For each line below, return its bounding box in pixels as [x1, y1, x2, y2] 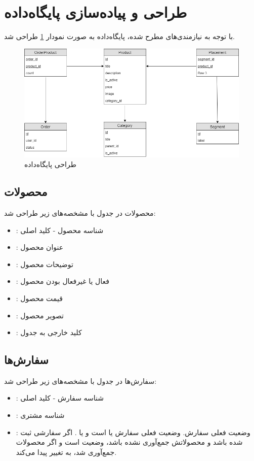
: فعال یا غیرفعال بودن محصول [16, 276, 109, 286]
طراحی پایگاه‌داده [24, 159, 76, 170]
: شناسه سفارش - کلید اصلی [16, 392, 104, 403]
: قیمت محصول [16, 292, 63, 303]
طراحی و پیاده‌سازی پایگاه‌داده [4, 2, 187, 22]
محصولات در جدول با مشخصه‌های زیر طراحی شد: [4, 207, 156, 218]
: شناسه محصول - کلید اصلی [16, 224, 104, 235]
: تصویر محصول [16, 310, 64, 320]
